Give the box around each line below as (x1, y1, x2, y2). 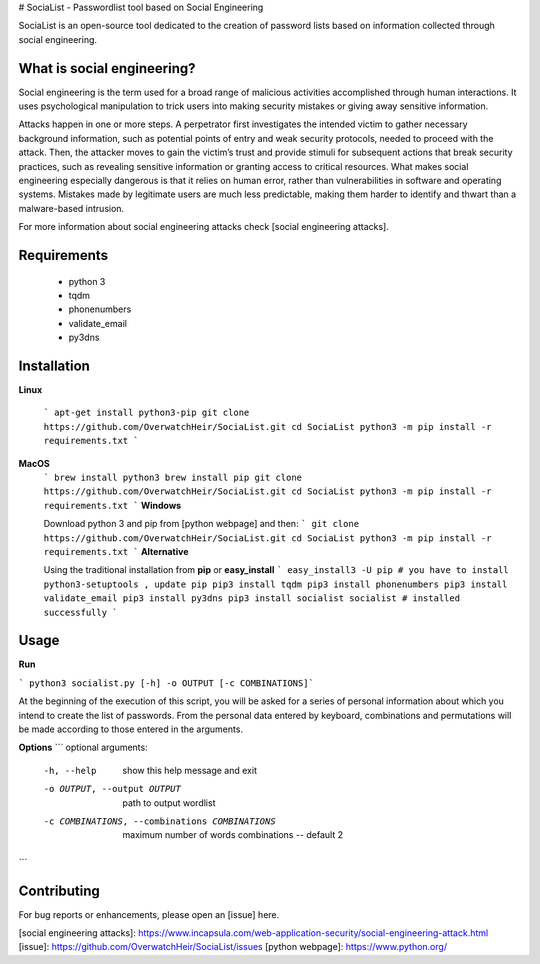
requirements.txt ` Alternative (43, 545, 189, 557)
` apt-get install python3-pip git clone (43, 407, 250, 419)
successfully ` (43, 606, 119, 618)
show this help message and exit (122, 764, 257, 776)
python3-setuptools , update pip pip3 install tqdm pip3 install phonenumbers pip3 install (43, 578, 508, 590)
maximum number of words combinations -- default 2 (122, 829, 344, 841)
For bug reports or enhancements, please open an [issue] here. (18, 908, 280, 920)
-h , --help (43, 765, 97, 776)
